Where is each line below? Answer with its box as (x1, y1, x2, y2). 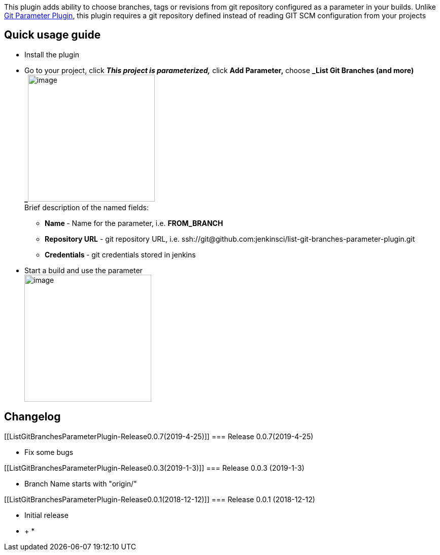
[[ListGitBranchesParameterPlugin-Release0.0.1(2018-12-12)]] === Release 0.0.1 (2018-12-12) (4, 495, 315, 504)
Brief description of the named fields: (24, 203, 149, 212)
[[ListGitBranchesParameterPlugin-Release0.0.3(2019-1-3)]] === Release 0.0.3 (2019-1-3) (4, 463, 304, 472)
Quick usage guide (4, 28, 101, 42)
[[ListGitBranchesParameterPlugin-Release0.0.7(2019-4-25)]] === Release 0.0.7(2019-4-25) (4, 432, 314, 441)
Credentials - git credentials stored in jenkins (45, 250, 196, 259)
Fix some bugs (24, 447, 74, 456)
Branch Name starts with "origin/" (24, 479, 137, 488)
